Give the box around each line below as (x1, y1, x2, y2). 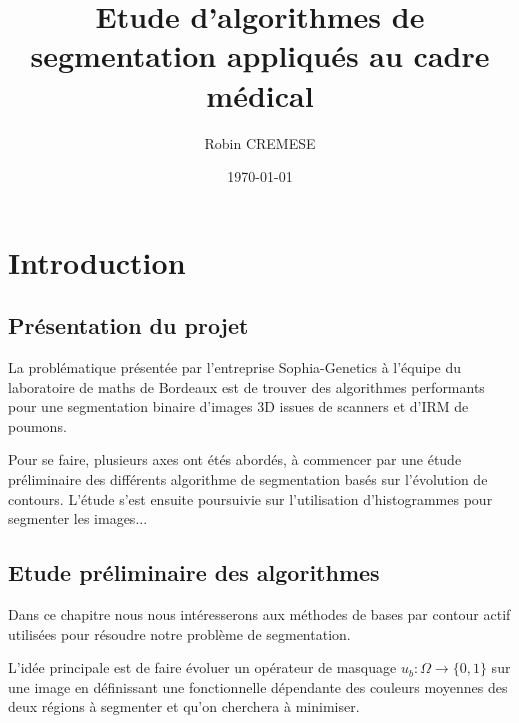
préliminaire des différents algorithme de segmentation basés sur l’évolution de (8, 469, 488, 490)
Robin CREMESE (204, 132, 316, 153)
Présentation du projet (8, 310, 249, 341)
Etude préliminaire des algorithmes (8, 557, 380, 588)
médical (206, 74, 314, 115)
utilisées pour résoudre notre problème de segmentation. (8, 623, 351, 644)
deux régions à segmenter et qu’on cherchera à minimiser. (8, 696, 360, 717)
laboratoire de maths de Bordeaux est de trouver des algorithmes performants (8, 376, 485, 397)
